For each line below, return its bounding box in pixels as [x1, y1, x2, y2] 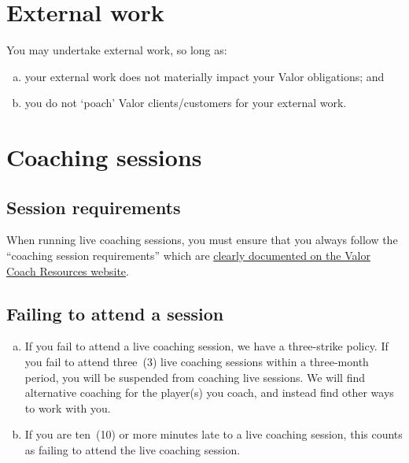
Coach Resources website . [6, 262, 129, 279]
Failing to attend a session [6, 301, 224, 325]
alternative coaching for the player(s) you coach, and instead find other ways [24, 384, 394, 401]
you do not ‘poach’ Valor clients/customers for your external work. [24, 94, 347, 111]
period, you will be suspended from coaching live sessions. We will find [24, 369, 366, 385]
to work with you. [24, 399, 111, 416]
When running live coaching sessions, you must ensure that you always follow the [6, 231, 398, 248]
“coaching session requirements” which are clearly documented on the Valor [6, 247, 370, 264]
